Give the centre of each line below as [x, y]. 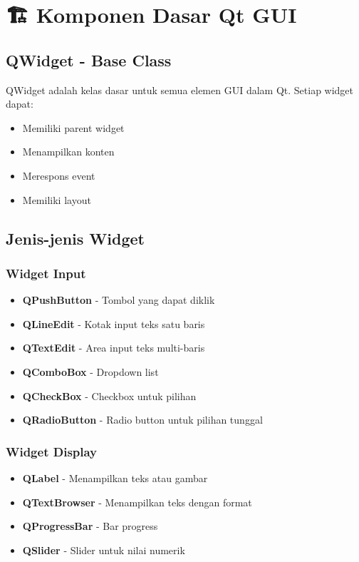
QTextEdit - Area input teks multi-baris [114, 348]
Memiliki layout [57, 199]
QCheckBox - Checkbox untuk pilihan [109, 395]
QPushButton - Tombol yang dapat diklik [119, 300]
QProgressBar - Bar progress [90, 526]
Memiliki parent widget [73, 127]
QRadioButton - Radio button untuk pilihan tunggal [142, 420]
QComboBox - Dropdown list [90, 371]
